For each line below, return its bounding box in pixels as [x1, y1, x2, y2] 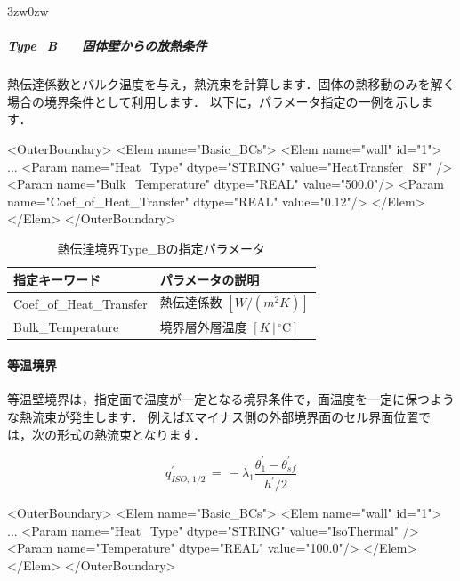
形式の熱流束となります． [56, 424, 206, 443]
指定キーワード [13, 270, 101, 288]
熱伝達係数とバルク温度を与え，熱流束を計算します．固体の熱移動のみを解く [7, 75, 456, 93]
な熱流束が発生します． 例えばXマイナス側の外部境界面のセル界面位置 [7, 408, 419, 426]
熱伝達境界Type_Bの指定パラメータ [57, 238, 266, 257]
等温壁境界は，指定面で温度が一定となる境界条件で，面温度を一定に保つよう [7, 390, 456, 408]
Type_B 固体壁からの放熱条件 [7, 36, 207, 55]
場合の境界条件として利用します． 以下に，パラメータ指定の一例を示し [7, 92, 421, 110]
